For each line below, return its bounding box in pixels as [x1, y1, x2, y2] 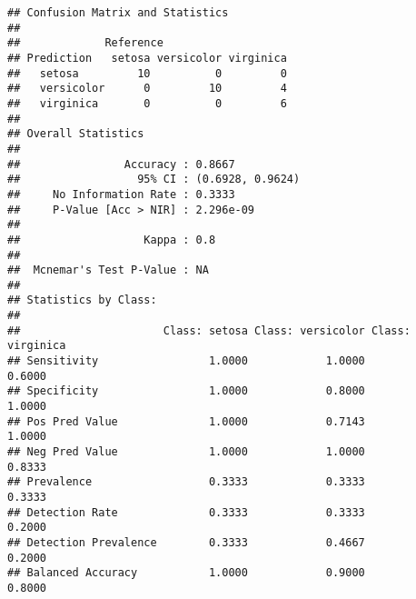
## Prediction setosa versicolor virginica [7, 51, 287, 65]
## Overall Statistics [7, 127, 144, 141]
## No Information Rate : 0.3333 [7, 187, 235, 201]
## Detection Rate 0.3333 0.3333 [7, 505, 365, 519]
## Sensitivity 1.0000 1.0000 [7, 354, 365, 368]
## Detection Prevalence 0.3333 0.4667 [7, 535, 365, 549]
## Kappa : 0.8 [7, 233, 216, 246]
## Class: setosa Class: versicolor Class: [7, 324, 411, 337]
